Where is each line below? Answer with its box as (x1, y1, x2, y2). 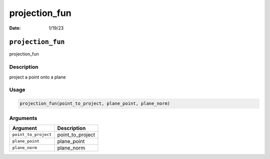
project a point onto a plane (9, 74, 66, 80)
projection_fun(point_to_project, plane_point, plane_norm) (19, 100, 170, 106)
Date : (9, 25, 21, 31)
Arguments (9, 114, 37, 121)
